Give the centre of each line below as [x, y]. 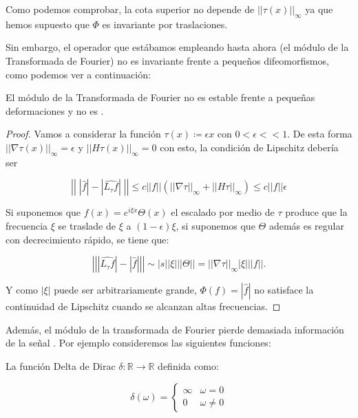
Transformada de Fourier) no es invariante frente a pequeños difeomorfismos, [167, 60]
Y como [22, 290]
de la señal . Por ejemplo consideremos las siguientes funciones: [138, 343]
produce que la [316, 212]
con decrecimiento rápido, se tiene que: [87, 239]
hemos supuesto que [48, 24]
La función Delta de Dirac [61, 365]
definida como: [188, 365]
